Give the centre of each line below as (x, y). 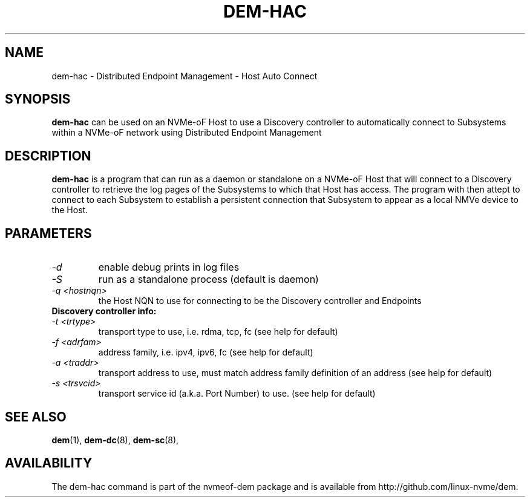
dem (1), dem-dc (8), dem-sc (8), (115, 440)
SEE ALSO (36, 417)
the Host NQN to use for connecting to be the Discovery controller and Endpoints (260, 301)
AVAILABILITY (49, 463)
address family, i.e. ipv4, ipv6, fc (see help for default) (206, 352)
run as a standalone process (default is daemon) (208, 279)
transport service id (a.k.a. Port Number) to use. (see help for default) (237, 394)
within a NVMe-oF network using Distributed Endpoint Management (187, 133)
